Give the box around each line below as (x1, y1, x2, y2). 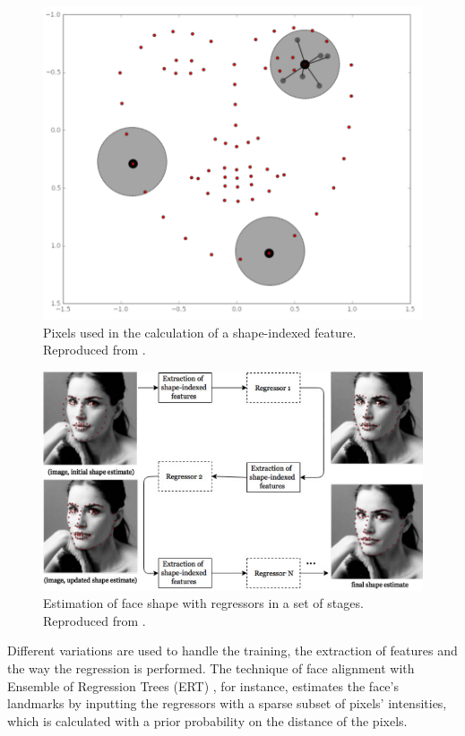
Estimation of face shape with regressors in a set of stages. (43, 594, 364, 612)
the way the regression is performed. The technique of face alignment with (7, 658, 415, 677)
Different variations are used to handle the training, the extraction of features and (7, 641, 458, 660)
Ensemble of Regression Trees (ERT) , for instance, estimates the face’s (7, 676, 399, 695)
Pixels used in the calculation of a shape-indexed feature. (43, 322, 357, 341)
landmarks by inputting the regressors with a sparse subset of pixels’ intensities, (7, 694, 447, 713)
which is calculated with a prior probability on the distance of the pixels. (7, 711, 408, 730)
